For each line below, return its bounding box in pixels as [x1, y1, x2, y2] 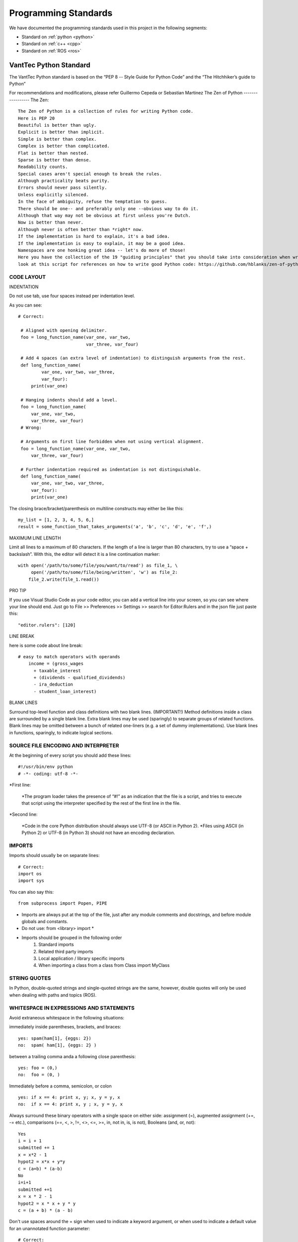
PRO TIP [9, 588, 27, 594]
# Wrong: [20, 425, 42, 431]
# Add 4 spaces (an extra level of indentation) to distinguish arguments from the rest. [20, 355, 246, 361]
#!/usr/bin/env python [18, 764, 74, 770]
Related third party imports [38, 948, 93, 954]
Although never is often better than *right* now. [18, 227, 144, 232]
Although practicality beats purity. [18, 178, 110, 184]
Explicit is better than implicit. [18, 129, 105, 135]
